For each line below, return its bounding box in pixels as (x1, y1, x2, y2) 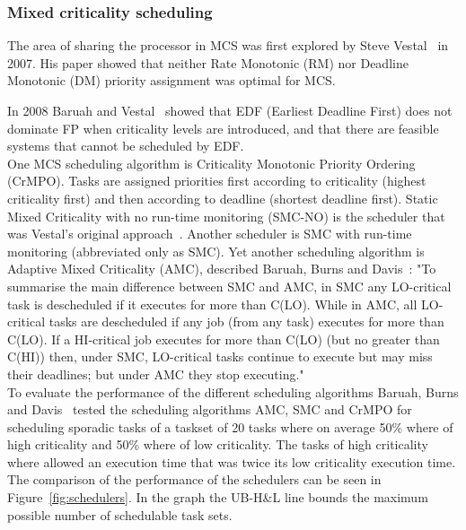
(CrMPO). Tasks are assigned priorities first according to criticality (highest (7, 171, 426, 190)
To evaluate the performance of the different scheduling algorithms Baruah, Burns (7, 382, 459, 401)
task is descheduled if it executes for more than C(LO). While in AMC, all (7, 294, 418, 313)
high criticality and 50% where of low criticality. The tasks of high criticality (7, 435, 428, 454)
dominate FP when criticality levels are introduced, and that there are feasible (7, 118, 439, 137)
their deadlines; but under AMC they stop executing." (7, 364, 304, 383)
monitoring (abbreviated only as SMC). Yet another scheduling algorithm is (7, 241, 425, 260)
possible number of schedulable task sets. (7, 505, 233, 524)
